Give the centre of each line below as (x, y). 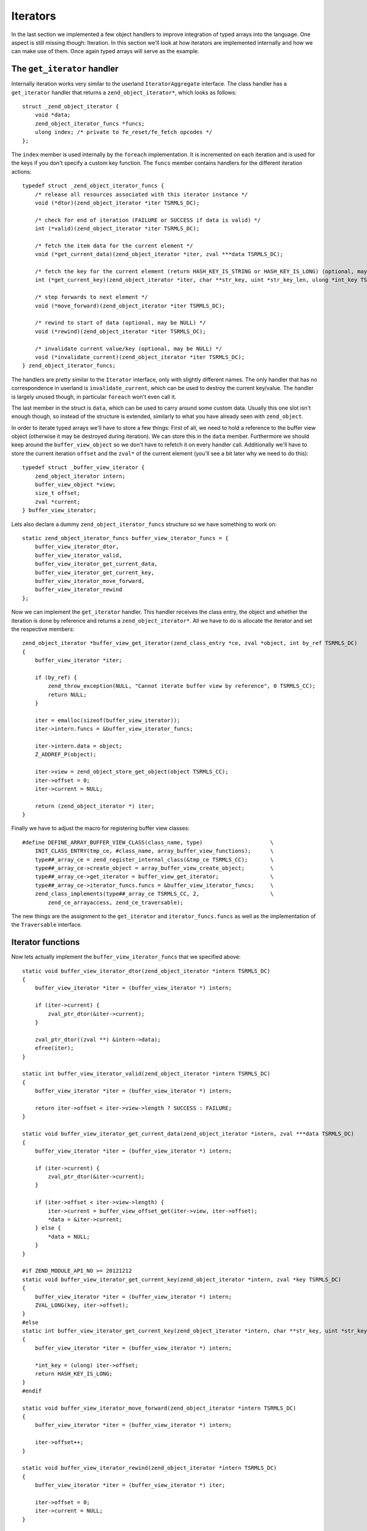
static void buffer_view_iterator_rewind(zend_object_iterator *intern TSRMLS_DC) (150, 1468)
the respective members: (43, 629)
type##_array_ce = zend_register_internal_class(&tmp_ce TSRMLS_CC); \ (154, 860)
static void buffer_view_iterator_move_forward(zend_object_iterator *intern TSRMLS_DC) (159, 1408)
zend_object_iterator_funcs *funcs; (90, 123)
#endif (32, 1391)
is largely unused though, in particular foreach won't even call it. (94, 397)
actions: (21, 171)
